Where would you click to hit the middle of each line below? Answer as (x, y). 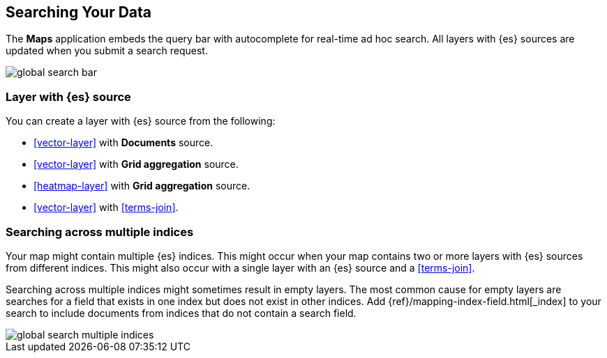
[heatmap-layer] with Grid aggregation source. (142, 186)
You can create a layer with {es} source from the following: (141, 121)
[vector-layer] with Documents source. (123, 143)
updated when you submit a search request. (107, 51)
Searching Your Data (79, 12)
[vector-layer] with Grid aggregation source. (136, 164)
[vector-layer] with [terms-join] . (106, 208)
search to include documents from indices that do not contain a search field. (181, 313)
